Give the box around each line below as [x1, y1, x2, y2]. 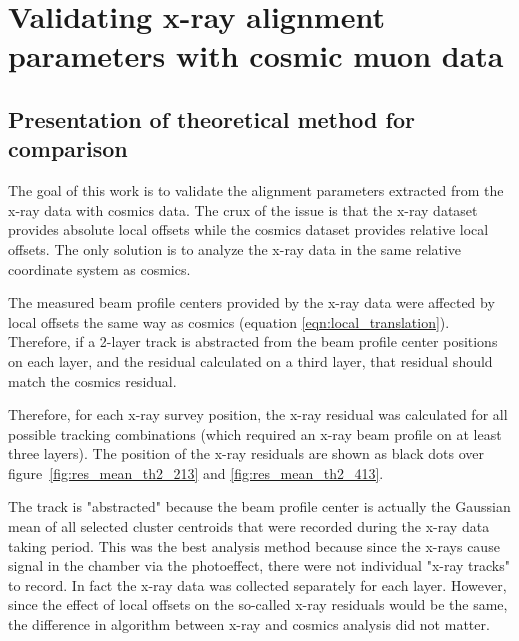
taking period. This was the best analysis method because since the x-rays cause [8, 535, 500, 556]
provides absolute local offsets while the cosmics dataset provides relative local [8, 219, 489, 240]
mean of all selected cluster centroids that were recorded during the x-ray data [8, 516, 490, 537]
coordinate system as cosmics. [8, 258, 191, 279]
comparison [8, 133, 128, 164]
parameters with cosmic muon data [8, 35, 504, 76]
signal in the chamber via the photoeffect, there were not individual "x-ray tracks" [8, 555, 510, 576]
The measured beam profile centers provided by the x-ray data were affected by [8, 292, 495, 313]
